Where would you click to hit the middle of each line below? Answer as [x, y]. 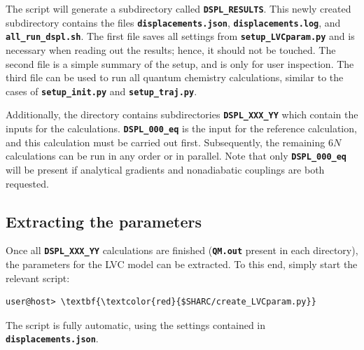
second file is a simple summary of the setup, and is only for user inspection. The [180, 63]
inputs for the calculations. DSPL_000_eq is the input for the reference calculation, [181, 128]
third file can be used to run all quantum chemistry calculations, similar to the [175, 77]
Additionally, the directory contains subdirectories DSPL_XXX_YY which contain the [182, 114]
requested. [27, 183]
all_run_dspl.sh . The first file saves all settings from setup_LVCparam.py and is [180, 36]
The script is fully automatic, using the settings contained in [136, 324]
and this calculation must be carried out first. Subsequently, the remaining [166, 142]
